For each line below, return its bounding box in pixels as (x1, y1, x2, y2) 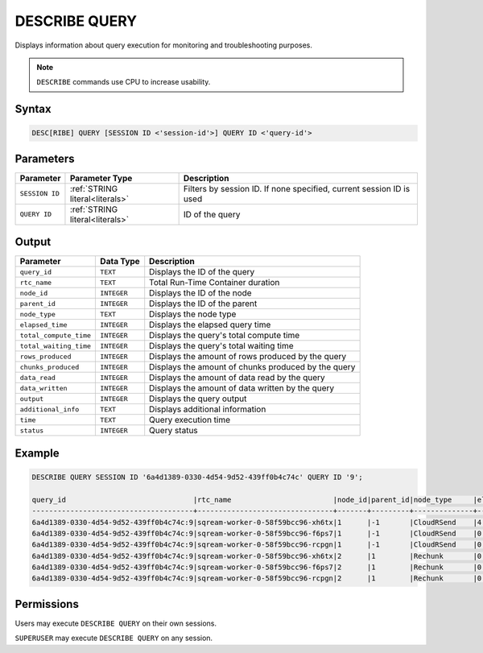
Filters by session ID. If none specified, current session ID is (183, 183, 411, 194)
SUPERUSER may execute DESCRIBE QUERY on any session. (14, 633, 213, 643)
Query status (149, 425, 199, 436)
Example (14, 446, 60, 460)
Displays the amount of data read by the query (149, 372, 325, 383)
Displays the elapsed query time (149, 319, 271, 330)
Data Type (100, 256, 140, 267)
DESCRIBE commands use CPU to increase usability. (36, 77, 211, 87)
